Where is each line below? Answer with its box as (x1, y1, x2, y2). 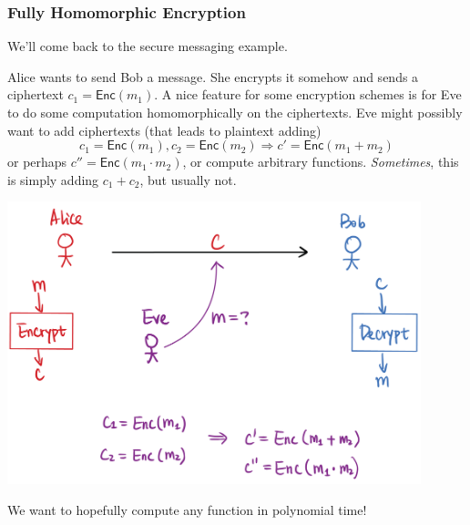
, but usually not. (139, 170, 237, 189)
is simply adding (7, 170, 99, 189)
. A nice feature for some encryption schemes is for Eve (154, 85, 462, 104)
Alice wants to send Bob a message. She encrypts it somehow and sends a (7, 67, 419, 86)
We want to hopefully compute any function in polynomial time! (7, 499, 367, 519)
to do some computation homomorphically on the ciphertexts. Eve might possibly (7, 103, 463, 121)
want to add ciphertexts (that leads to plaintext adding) (7, 120, 322, 139)
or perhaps (7, 152, 67, 171)
